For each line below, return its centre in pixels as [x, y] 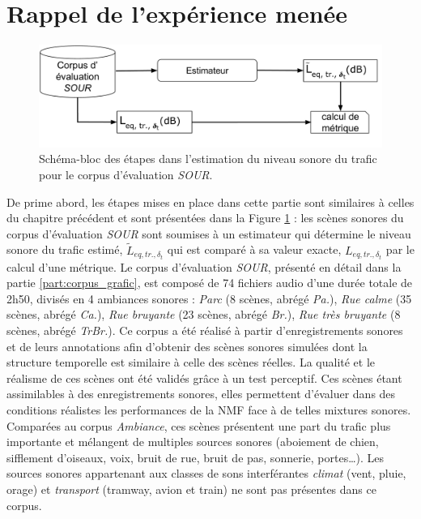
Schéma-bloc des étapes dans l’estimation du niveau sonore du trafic [208, 159]
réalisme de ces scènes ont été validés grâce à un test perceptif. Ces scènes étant [204, 377]
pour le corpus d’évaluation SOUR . [126, 175]
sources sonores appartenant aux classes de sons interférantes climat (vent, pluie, [206, 473]
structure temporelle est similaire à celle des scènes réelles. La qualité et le [191, 362]
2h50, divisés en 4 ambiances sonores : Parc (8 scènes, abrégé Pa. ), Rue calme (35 [209, 298]
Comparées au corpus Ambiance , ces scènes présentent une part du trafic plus [199, 425]
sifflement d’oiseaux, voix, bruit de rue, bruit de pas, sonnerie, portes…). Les [196, 457]
